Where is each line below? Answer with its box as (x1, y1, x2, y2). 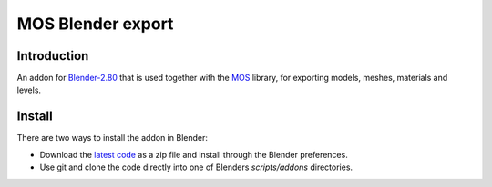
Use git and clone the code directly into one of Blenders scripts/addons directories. (39, 162, 354, 172)
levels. (16, 84, 41, 95)
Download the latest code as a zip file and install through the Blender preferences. (39, 149, 348, 160)
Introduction (16, 48, 89, 64)
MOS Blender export (16, 14, 174, 34)
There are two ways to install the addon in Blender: (16, 133, 209, 143)
